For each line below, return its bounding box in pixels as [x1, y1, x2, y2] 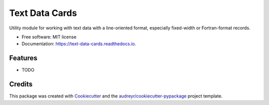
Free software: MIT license [21, 34, 77, 40]
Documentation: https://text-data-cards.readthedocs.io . [21, 41, 136, 47]
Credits [9, 80, 33, 89]
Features [9, 54, 37, 62]
